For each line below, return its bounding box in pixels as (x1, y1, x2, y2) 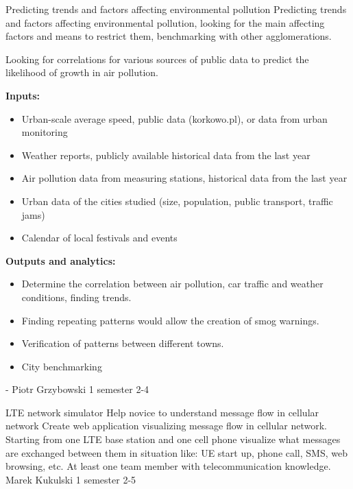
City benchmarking (21, 359, 102, 373)
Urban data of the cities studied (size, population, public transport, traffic (21, 193, 333, 208)
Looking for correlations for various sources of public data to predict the (5, 51, 309, 66)
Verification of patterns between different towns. (21, 336, 224, 350)
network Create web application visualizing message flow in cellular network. (5, 418, 327, 433)
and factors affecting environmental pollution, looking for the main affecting (5, 15, 325, 29)
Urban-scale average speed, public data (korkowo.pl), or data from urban (21, 111, 328, 126)
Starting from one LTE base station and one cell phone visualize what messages (5, 432, 341, 446)
